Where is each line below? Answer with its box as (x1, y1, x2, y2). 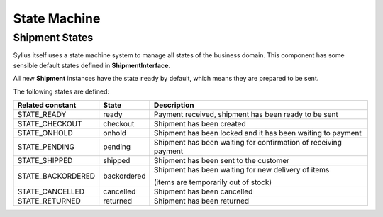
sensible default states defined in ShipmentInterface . (13, 61, 170, 69)
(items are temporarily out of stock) (153, 177, 272, 187)
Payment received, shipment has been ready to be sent (153, 109, 338, 119)
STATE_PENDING (17, 142, 75, 152)
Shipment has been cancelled (153, 187, 253, 196)
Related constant (17, 100, 77, 110)
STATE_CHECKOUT (17, 118, 82, 128)
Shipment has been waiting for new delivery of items (153, 165, 330, 174)
